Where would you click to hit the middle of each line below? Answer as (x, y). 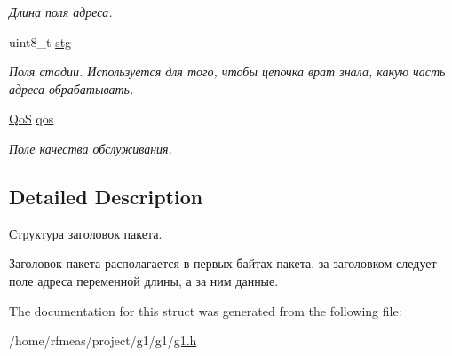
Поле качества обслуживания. (91, 148)
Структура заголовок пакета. (86, 233)
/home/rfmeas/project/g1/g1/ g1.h (103, 340)
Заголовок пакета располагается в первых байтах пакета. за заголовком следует (223, 263)
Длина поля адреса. (61, 12)
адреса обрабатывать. (71, 88)
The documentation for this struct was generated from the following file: (206, 310)
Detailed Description (106, 196)
